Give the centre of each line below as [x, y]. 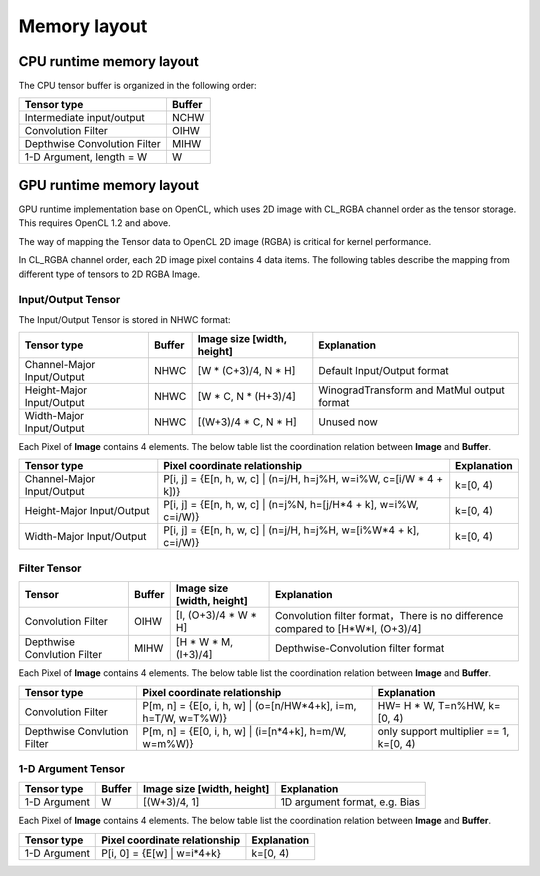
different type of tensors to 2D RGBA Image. [109, 274]
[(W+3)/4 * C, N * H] [247, 422]
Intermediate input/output [84, 118]
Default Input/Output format [383, 371]
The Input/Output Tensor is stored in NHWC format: [124, 319]
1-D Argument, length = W [86, 157]
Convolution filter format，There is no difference [389, 616]
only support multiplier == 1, [443, 731]
